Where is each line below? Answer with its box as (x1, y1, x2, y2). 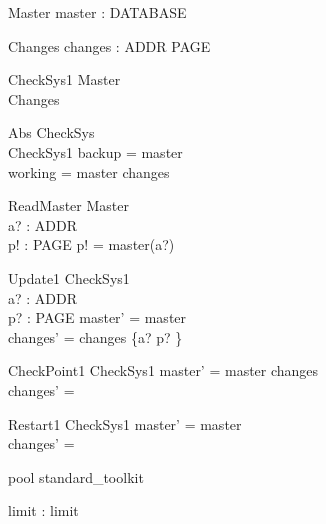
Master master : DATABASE (8, 2, 187, 22)
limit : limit (8, 500, 79, 521)
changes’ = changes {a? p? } (8, 326, 183, 347)
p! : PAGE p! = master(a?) (8, 234, 175, 255)
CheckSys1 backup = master (8, 141, 183, 162)
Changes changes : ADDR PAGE (8, 35, 211, 56)
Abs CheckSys (8, 122, 95, 143)
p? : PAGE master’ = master (8, 307, 187, 328)
